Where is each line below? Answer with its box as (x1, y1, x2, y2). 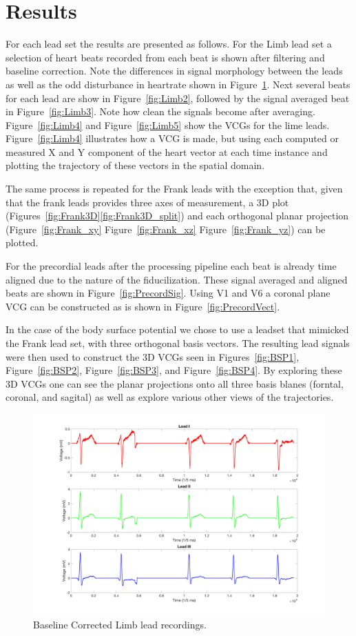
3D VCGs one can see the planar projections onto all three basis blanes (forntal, (6, 376, 344, 390)
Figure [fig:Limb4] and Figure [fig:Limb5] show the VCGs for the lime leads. (6, 117, 330, 132)
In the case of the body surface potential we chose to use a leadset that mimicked (6, 322, 349, 337)
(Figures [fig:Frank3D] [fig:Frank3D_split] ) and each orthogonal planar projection (6, 208, 349, 223)
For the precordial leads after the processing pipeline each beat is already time (6, 259, 337, 273)
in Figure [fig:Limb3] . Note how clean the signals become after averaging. (6, 104, 315, 119)
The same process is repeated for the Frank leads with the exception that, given (6, 181, 343, 196)
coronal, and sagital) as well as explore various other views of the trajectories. (6, 390, 334, 404)
